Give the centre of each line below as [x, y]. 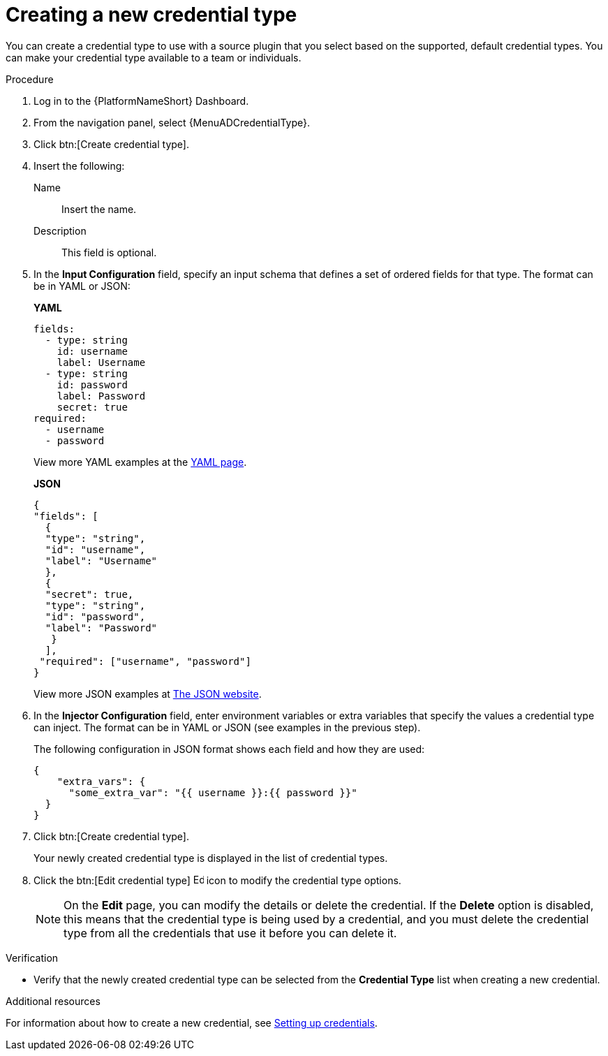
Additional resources [53, 1001]
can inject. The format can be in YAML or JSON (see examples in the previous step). [227, 727]
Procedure [30, 79]
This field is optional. [109, 252]
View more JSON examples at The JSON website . [148, 694]
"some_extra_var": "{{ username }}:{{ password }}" [213, 792]
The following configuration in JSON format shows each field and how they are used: [229, 749]
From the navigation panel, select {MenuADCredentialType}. [172, 122]
